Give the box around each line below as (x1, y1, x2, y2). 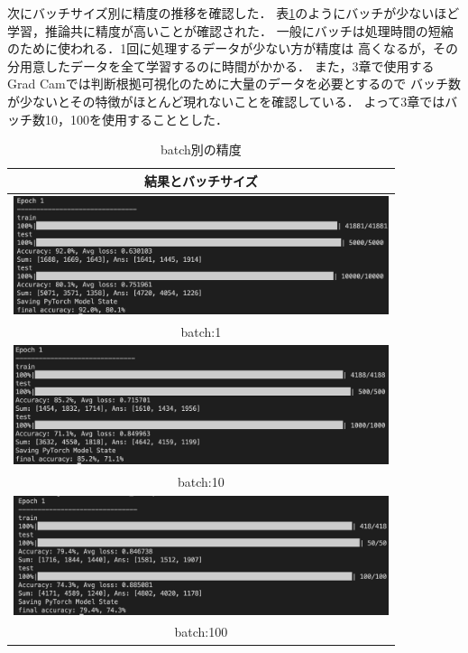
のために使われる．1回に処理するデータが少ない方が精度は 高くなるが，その (7, 39, 459, 58)
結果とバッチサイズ (144, 171, 258, 190)
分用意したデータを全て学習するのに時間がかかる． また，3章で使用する (7, 56, 435, 75)
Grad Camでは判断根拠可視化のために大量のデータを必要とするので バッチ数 (7, 74, 461, 93)
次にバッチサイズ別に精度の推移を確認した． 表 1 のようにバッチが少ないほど (7, 4, 460, 22)
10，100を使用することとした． (44, 109, 228, 128)
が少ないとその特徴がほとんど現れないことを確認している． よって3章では (7, 91, 445, 110)
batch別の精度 (160, 140, 242, 159)
